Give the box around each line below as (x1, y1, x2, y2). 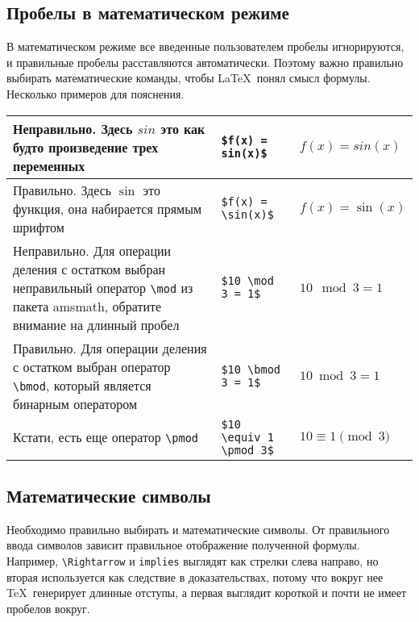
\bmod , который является (13, 375, 151, 394)
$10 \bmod (221, 362, 281, 376)
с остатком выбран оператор (13, 357, 171, 376)
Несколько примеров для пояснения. (6, 85, 185, 102)
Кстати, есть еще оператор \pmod (13, 428, 199, 447)
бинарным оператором (13, 394, 138, 413)
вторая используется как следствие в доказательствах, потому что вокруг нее (6, 568, 384, 585)
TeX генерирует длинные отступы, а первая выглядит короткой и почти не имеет (6, 584, 407, 601)
